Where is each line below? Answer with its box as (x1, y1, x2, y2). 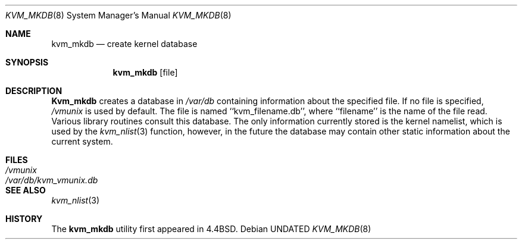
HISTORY (5, 214, 43, 224)
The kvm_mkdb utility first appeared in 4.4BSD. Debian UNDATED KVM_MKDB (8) (51, 224, 371, 234)
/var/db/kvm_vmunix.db (5, 175, 98, 185)
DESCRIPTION (5, 86, 62, 96)
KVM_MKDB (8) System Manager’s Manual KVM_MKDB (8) (5, 10, 232, 20)
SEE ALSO (5, 185, 46, 195)
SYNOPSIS (5, 57, 49, 67)
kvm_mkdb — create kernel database (51, 39, 198, 49)
